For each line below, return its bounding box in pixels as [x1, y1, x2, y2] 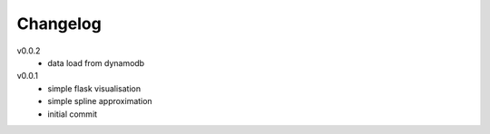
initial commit [47, 109, 98, 120]
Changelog [16, 14, 102, 33]
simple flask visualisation [47, 82, 142, 94]
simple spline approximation [47, 96, 153, 107]
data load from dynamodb [47, 57, 145, 68]
